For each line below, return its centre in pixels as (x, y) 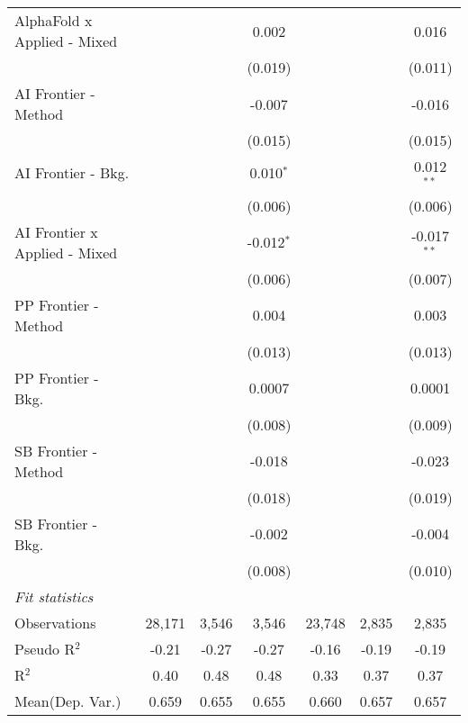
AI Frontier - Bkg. (72, 173)
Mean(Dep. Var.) (68, 700)
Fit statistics (54, 596)
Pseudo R (45, 648)
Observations (55, 622)
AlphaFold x (54, 20)
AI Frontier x (56, 231)
